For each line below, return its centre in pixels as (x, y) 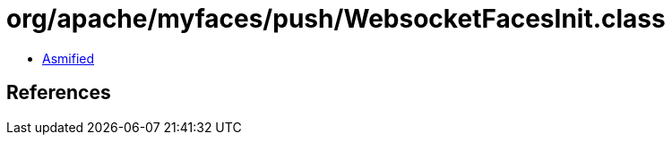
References (59, 93)
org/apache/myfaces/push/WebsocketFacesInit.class (336, 19)
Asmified (69, 58)
